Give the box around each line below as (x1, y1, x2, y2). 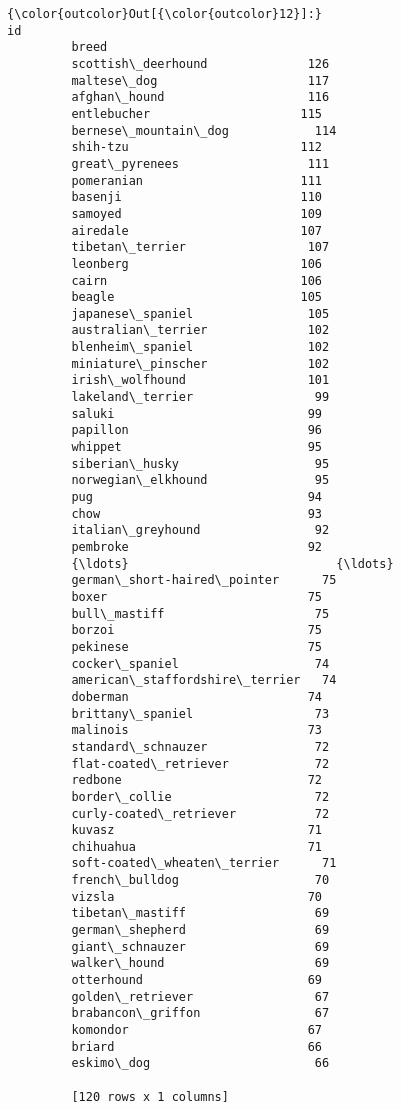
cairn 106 (71, 273, 322, 288)
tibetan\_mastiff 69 (71, 906, 330, 921)
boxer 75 (71, 589, 322, 604)
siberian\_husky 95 (71, 456, 330, 471)
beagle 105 (71, 290, 322, 305)
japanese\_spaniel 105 (71, 306, 330, 321)
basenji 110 (71, 190, 322, 205)
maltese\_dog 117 (71, 73, 330, 88)
